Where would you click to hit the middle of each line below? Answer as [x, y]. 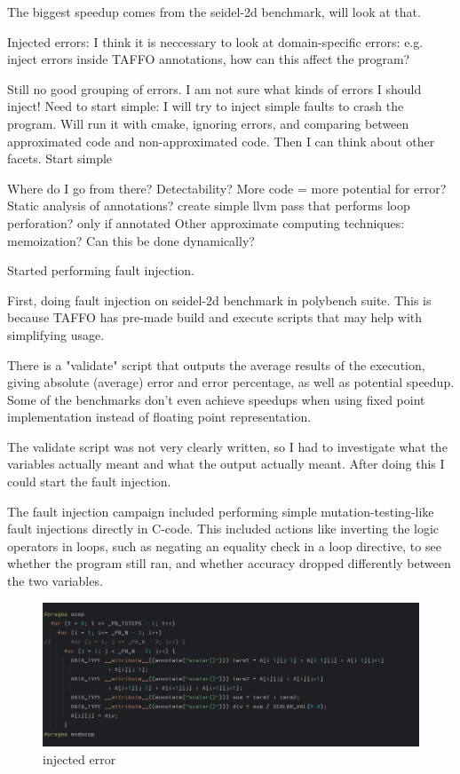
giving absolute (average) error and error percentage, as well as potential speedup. [231, 382]
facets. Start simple [60, 158]
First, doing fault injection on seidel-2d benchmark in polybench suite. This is [219, 300]
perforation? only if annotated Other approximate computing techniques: [206, 222]
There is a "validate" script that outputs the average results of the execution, [216, 364]
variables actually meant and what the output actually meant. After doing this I [226, 464]
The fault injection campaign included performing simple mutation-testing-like [221, 511]
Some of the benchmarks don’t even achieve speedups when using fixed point [216, 399]
